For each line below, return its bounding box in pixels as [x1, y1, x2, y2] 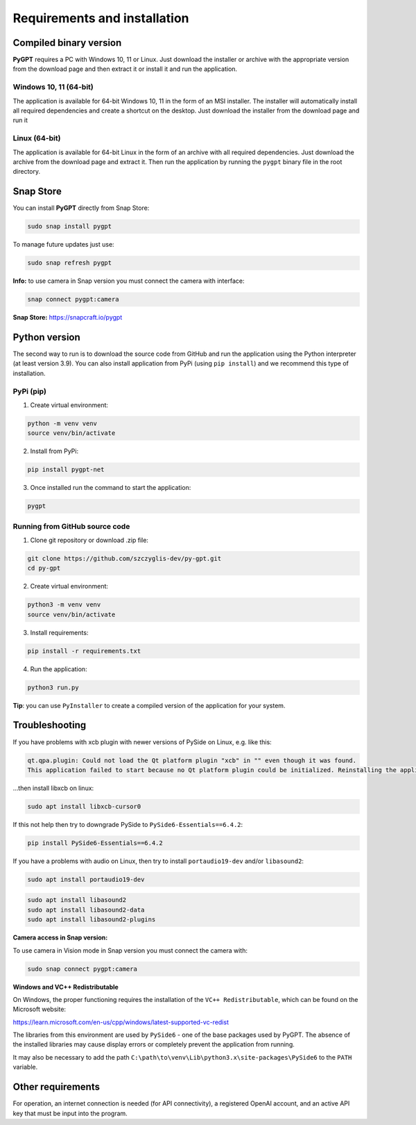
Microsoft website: [12, 1005, 66, 1014]
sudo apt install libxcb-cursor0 [27, 803, 141, 810]
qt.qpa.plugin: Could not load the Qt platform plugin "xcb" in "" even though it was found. [27, 756, 357, 764]
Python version [12, 331, 81, 343]
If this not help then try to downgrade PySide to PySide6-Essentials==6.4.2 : [12, 820, 243, 828]
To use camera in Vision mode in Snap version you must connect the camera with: [12, 946, 248, 955]
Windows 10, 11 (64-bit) [12, 82, 94, 92]
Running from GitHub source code [12, 521, 130, 531]
